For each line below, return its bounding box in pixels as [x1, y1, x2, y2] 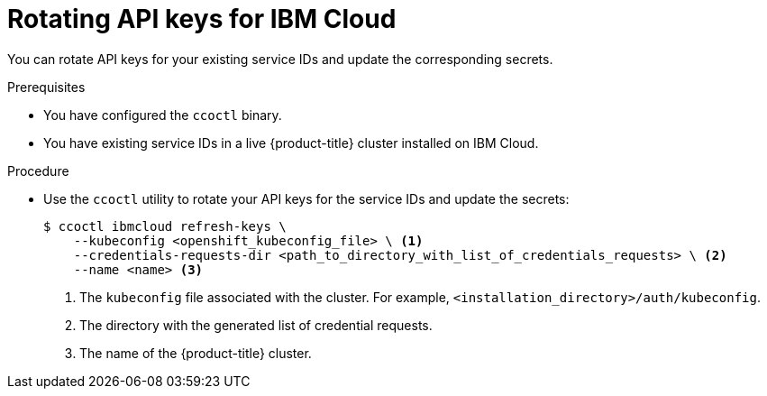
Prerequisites [7, 78, 86, 95]
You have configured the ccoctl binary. [43, 106, 282, 123]
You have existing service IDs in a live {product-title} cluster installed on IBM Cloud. [43, 134, 539, 151]
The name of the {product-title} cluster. [79, 345, 312, 361]
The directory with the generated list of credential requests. [79, 317, 433, 333]
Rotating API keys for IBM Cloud [7, 4, 397, 34]
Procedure [7, 162, 69, 179]
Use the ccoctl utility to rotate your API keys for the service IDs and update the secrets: [43, 190, 570, 207]
